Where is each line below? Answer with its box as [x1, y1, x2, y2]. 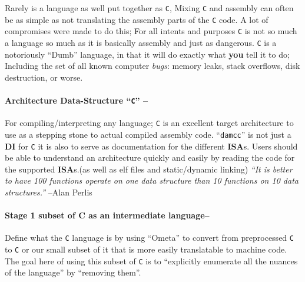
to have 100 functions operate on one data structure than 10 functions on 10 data [5, 174, 299, 187]
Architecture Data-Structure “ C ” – [5, 94, 148, 106]
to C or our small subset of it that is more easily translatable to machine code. [5, 243, 287, 256]
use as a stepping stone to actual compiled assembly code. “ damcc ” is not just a [5, 128, 291, 140]
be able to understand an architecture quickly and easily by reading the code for [5, 151, 295, 164]
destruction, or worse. [5, 71, 83, 83]
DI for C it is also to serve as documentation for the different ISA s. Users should [5, 140, 298, 152]
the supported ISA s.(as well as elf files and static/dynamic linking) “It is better [5, 162, 293, 175]
